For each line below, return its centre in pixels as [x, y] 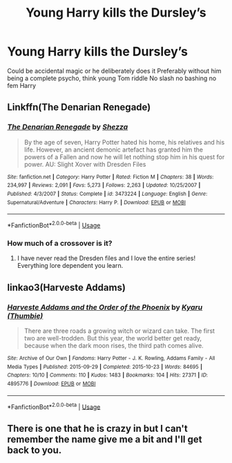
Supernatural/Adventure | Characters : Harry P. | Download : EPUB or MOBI [97, 202]
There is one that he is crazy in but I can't [97, 428]
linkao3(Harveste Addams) [67, 288]
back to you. [35, 450]
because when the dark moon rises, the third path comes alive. [114, 345]
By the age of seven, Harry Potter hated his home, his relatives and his [124, 142]
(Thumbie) [25, 316]
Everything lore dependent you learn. [70, 266]
